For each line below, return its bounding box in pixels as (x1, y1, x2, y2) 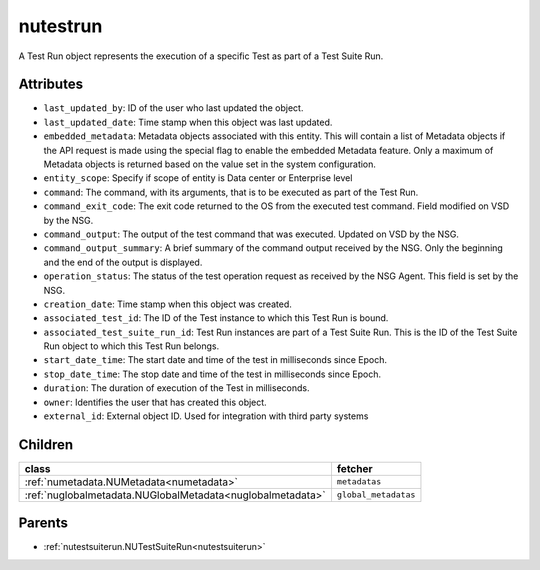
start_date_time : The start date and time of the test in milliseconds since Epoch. (43, 354, 388, 366)
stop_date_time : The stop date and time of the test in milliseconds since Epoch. (43, 368, 382, 380)
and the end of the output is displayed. (43, 256, 203, 268)
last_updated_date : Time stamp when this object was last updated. (43, 116, 333, 128)
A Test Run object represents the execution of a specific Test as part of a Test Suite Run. (18, 50, 384, 62)
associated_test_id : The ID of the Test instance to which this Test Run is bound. (43, 312, 389, 324)
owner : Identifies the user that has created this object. (43, 396, 267, 408)
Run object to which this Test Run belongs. (43, 340, 220, 352)
